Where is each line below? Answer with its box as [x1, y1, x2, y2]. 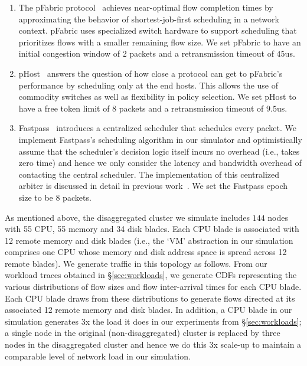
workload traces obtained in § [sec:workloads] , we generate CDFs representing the [5, 269, 297, 281]
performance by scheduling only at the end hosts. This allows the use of [18, 79, 278, 91]
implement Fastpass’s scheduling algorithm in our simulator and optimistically [18, 133, 302, 145]
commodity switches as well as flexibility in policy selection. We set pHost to [18, 90, 296, 103]
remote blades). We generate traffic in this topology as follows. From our [5, 257, 267, 269]
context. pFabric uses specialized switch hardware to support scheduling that [18, 24, 297, 37]
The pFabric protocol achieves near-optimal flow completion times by [18, 1, 273, 13]
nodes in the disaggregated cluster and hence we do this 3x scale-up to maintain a [5, 338, 302, 351]
